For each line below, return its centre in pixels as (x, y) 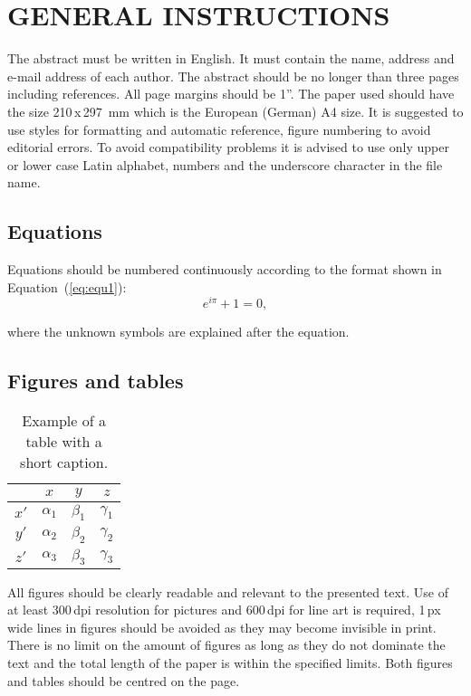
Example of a (64, 421)
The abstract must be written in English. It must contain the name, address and (231, 58)
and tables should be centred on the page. (124, 680)
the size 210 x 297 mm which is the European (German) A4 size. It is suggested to (235, 111)
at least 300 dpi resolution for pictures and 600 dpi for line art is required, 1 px (224, 610)
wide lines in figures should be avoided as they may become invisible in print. (222, 627)
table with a (64, 442)
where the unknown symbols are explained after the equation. (178, 332)
